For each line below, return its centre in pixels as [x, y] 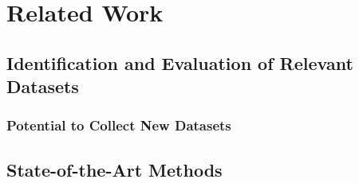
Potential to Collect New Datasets [119, 125]
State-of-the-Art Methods [114, 169]
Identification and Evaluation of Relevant [180, 62]
